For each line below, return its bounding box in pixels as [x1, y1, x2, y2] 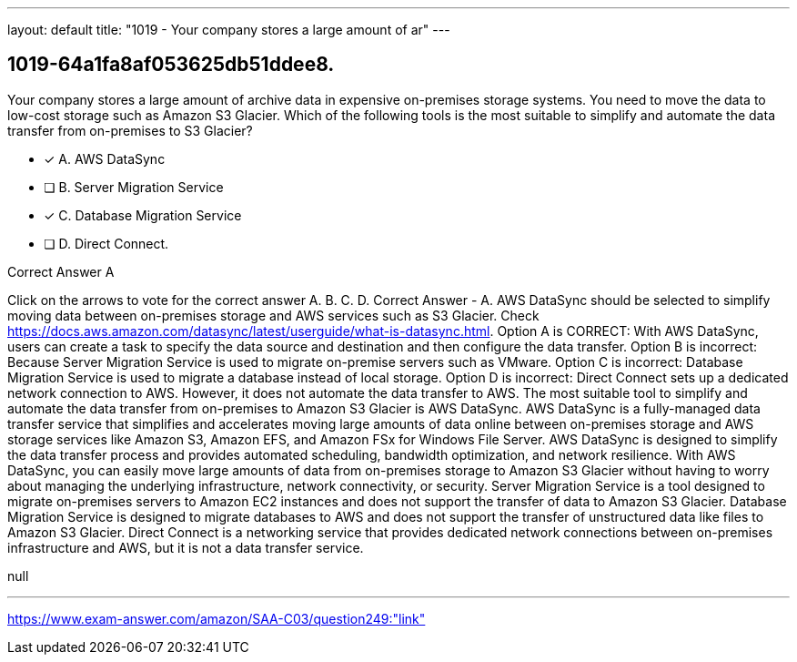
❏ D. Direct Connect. [44, 235, 169, 251]
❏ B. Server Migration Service [44, 178, 224, 195]
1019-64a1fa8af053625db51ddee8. [7, 53, 335, 76]
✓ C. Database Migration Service [44, 207, 242, 223]
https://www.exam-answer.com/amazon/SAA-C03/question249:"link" [7, 610, 426, 626]
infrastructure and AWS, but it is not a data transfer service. [7, 539, 364, 555]
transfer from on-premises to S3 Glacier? [7, 122, 253, 138]
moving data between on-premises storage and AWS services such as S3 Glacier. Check [7, 307, 540, 323]
